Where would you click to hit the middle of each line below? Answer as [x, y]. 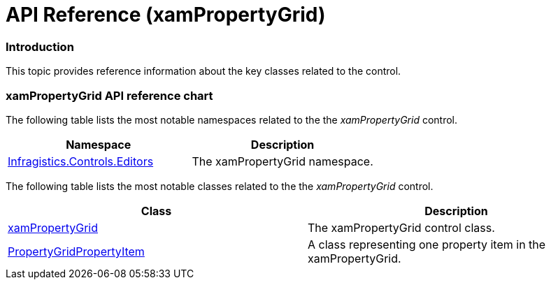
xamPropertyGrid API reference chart [109, 95]
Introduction [40, 46]
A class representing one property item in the [427, 244]
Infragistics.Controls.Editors [81, 161]
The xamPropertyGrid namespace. [282, 161]
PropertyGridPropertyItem [76, 251]
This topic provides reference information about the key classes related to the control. [203, 71]
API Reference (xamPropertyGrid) [166, 15]
